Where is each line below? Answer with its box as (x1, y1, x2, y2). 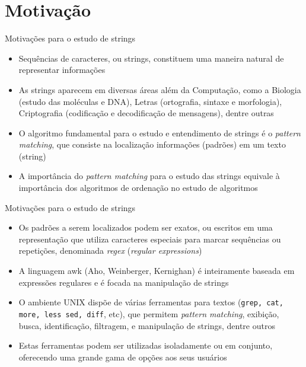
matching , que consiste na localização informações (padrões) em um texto (18, 138, 286, 151)
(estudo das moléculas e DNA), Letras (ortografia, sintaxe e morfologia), (18, 95, 282, 107)
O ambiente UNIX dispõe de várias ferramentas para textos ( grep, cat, (18, 296, 283, 308)
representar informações (18, 63, 106, 76)
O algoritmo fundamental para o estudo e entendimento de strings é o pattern (18, 126, 301, 139)
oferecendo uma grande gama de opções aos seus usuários (18, 350, 227, 363)
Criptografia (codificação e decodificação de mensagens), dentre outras (18, 107, 274, 119)
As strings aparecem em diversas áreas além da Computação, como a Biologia (18, 83, 301, 95)
